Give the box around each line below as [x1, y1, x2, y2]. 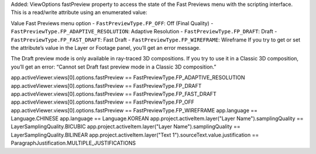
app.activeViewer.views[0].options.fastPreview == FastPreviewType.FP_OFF [11, 98, 195, 105]
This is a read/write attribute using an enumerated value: [11, 9, 147, 16]
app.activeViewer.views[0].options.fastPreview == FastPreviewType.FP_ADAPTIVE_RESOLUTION [11, 74, 245, 81]
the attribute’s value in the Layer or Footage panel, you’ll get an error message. [11, 44, 201, 51]
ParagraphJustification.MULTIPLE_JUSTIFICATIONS [11, 139, 136, 146]
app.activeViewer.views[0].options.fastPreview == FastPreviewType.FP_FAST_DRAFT [11, 90, 217, 97]
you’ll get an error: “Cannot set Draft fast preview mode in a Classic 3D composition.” [11, 63, 217, 70]
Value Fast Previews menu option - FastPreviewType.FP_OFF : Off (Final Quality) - [11, 19, 214, 26]
